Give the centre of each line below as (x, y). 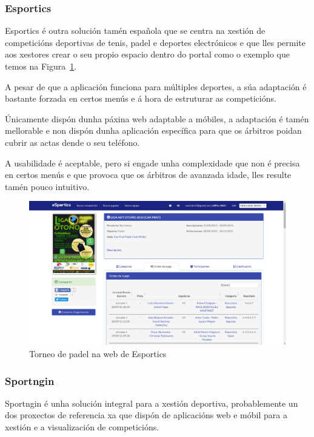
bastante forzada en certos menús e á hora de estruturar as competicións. (141, 98)
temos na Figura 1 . (41, 66)
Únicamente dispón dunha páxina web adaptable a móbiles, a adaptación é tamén (157, 118)
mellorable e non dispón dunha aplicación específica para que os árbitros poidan (153, 130)
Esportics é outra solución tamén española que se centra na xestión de (135, 31)
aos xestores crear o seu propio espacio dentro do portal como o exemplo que (147, 54)
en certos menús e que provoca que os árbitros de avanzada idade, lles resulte (148, 175)
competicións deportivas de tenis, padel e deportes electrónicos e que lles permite (155, 42)
